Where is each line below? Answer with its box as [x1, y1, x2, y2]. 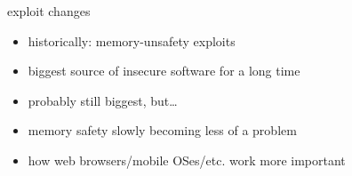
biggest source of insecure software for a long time [28, 61, 300, 80]
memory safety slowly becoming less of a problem [28, 121, 297, 140]
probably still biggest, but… [28, 91, 178, 109]
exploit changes [7, 2, 91, 20]
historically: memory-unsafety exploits [28, 31, 236, 50]
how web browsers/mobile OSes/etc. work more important [28, 150, 346, 169]
